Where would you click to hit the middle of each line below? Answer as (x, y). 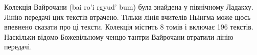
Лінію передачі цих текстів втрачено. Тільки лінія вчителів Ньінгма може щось (127, 17)
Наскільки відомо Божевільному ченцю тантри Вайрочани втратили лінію (119, 36)
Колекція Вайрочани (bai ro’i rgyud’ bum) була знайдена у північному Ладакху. (129, 7)
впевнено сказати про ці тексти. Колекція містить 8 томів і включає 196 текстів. (129, 27)
